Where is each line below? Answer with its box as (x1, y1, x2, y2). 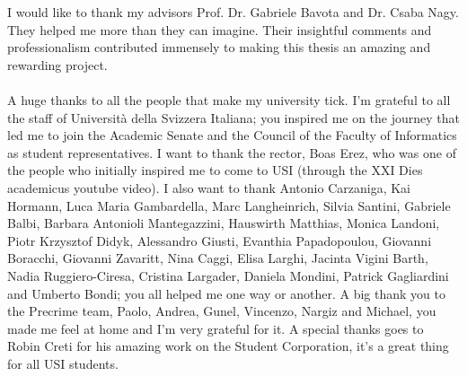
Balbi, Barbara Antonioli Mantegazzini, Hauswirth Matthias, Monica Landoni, (7, 214, 440, 232)
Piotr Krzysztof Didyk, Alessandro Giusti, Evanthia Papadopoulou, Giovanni (7, 231, 432, 249)
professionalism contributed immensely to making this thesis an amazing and (7, 38, 431, 57)
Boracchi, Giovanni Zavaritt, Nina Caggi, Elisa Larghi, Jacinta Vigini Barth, (7, 249, 428, 267)
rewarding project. (7, 55, 108, 74)
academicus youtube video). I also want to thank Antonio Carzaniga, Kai (7, 178, 410, 197)
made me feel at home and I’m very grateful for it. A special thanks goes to (7, 319, 424, 337)
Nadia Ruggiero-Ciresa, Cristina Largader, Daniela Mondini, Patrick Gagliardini (7, 266, 449, 284)
